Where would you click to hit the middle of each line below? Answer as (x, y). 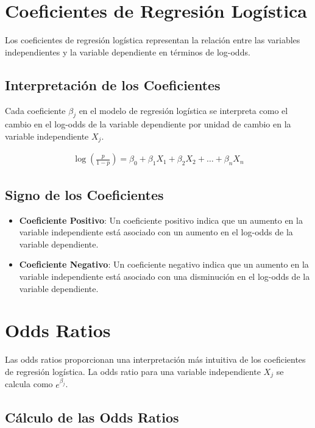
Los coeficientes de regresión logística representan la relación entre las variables (153, 40)
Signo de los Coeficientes (84, 194)
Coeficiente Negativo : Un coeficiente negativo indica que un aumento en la (164, 264)
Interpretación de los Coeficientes (113, 84)
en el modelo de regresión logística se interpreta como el (183, 110)
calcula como (29, 384)
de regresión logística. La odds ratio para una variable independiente (133, 371)
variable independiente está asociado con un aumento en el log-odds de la (156, 232)
